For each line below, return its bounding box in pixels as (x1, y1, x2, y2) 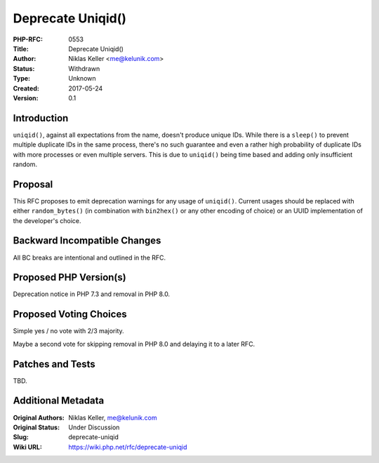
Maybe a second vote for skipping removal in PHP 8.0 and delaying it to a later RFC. (13, 340, 255, 348)
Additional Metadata (13, 395, 105, 407)
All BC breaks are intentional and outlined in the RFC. (13, 253, 166, 262)
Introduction (13, 112, 69, 124)
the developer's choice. (13, 216, 81, 224)
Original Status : (13, 423, 60, 431)
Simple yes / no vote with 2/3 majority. (13, 327, 124, 335)
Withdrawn (68, 64, 100, 73)
